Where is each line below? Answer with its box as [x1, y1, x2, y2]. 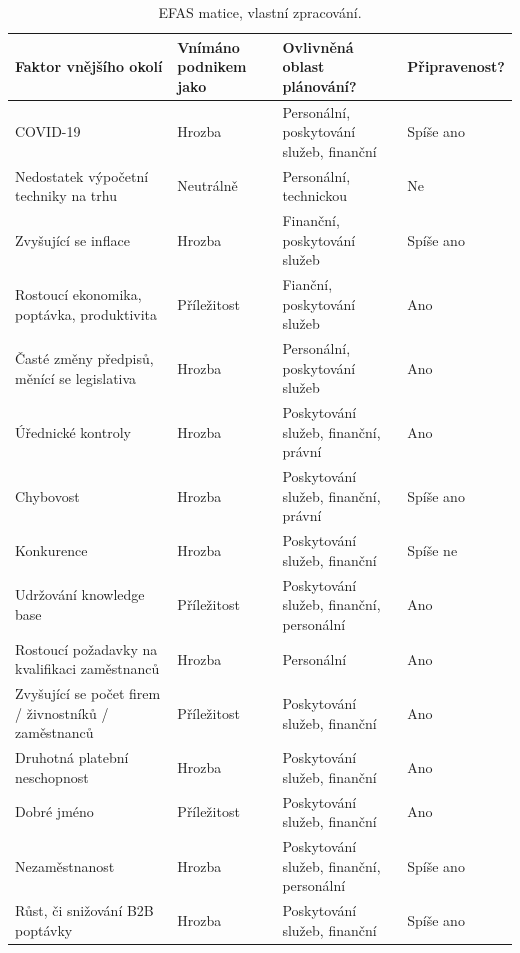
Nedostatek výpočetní [15, 165, 149, 186]
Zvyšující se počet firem [15, 683, 161, 704]
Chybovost [15, 485, 80, 506]
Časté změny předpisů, [15, 347, 154, 368]
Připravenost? [407, 56, 505, 77]
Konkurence [15, 540, 88, 561]
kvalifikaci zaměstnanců [15, 658, 160, 679]
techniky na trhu [15, 185, 117, 206]
